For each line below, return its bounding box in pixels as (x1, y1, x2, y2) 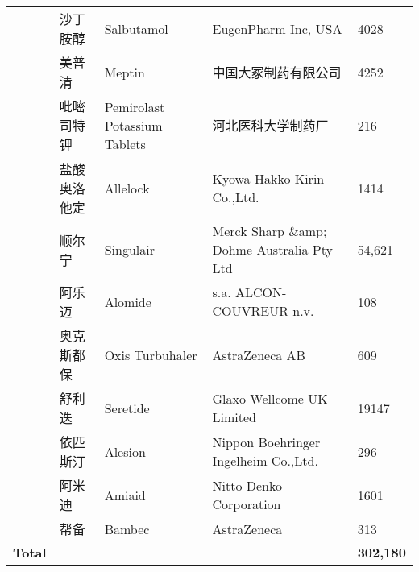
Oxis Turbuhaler (104, 345, 197, 364)
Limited (212, 408, 256, 426)
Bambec (104, 519, 150, 538)
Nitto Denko (212, 476, 282, 495)
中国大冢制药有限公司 (212, 63, 342, 81)
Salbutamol (104, 19, 168, 38)
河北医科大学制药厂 (212, 116, 329, 135)
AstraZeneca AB (212, 345, 305, 364)
